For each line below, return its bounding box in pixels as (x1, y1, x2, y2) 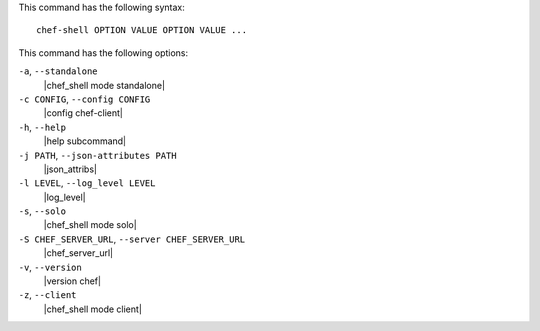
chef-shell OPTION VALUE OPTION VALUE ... (36, 25, 248, 36)
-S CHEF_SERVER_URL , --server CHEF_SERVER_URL (18, 233, 245, 245)
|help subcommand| (43, 135, 127, 147)
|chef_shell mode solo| (43, 219, 137, 231)
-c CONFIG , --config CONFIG (18, 93, 151, 105)
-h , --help (18, 121, 67, 133)
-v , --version (18, 261, 82, 273)
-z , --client (18, 289, 77, 301)
